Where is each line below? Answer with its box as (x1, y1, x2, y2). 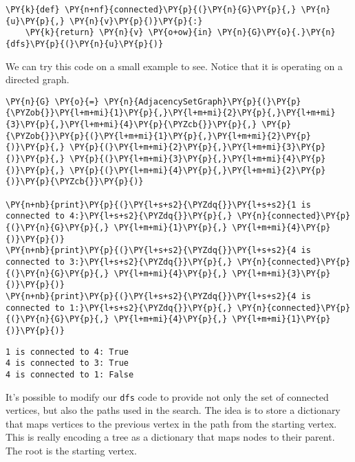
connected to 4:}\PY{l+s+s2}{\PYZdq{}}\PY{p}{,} (6, 211, 233, 221)
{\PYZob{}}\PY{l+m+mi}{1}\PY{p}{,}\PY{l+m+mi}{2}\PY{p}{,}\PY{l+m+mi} (6, 108, 336, 118)
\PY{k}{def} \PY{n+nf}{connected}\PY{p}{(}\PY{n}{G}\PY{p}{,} (6, 5, 297, 14)
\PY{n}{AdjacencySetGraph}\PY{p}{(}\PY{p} (104, 96, 301, 107)
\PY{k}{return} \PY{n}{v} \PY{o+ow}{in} (25, 27, 213, 38)
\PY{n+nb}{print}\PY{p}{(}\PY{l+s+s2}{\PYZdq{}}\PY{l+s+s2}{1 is (6, 199, 311, 210)
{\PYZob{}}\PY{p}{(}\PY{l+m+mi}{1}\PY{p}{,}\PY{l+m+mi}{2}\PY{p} (6, 131, 311, 141)
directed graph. (6, 72, 69, 87)
